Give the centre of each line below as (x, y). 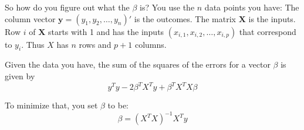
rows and (95, 44)
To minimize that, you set (51, 105)
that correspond (268, 31)
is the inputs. (272, 18)
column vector (30, 18)
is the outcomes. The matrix (185, 18)
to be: (118, 105)
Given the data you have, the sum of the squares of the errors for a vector (138, 64)
